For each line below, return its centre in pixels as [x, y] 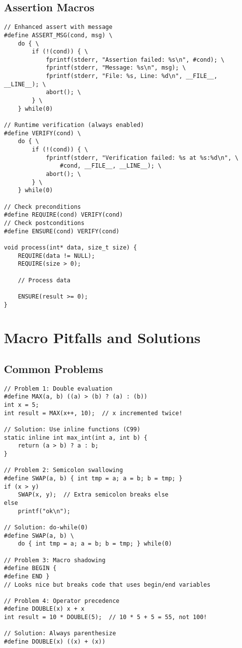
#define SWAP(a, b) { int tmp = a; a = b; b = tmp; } [93, 478]
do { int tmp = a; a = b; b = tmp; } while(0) [95, 544]
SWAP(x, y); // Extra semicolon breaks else [93, 495]
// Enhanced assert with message [58, 27]
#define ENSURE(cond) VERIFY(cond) [62, 231]
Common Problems [54, 368]
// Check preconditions [43, 207]
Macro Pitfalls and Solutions [102, 337]
